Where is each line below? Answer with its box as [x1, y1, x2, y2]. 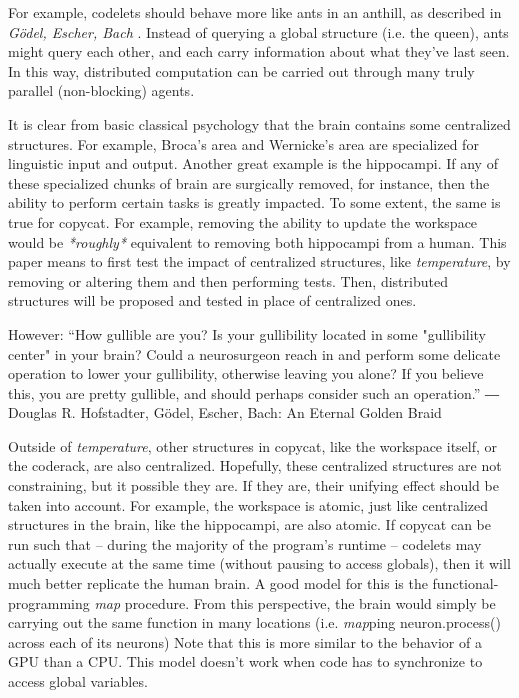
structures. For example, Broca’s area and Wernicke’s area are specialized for [8, 133, 479, 154]
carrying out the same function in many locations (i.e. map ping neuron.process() [8, 612, 501, 633]
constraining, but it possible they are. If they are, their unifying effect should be [8, 475, 499, 496]
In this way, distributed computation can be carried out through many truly [8, 60, 475, 81]
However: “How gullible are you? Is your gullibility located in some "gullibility [8, 323, 487, 344]
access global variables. [8, 671, 148, 691]
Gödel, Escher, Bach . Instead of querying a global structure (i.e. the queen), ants [8, 21, 509, 42]
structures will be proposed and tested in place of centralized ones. [8, 290, 417, 311]
